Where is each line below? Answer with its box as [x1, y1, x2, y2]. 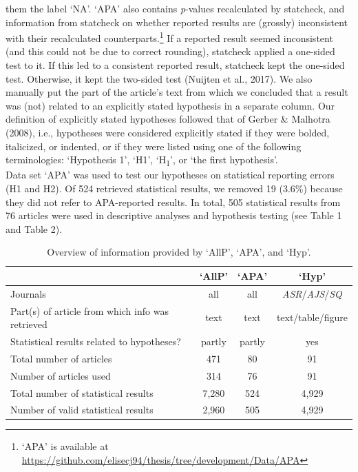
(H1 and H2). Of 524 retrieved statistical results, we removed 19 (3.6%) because [6, 181, 343, 195]
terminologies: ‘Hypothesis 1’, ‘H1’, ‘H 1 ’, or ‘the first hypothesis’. [6, 152, 278, 168]
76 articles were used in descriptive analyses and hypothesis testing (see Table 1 [6, 208, 342, 223]
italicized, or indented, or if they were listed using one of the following [6, 138, 302, 153]
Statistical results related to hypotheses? [10, 334, 181, 348]
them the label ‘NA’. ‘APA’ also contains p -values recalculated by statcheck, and [6, 1, 345, 15]
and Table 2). [6, 221, 63, 236]
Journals [10, 286, 46, 300]
